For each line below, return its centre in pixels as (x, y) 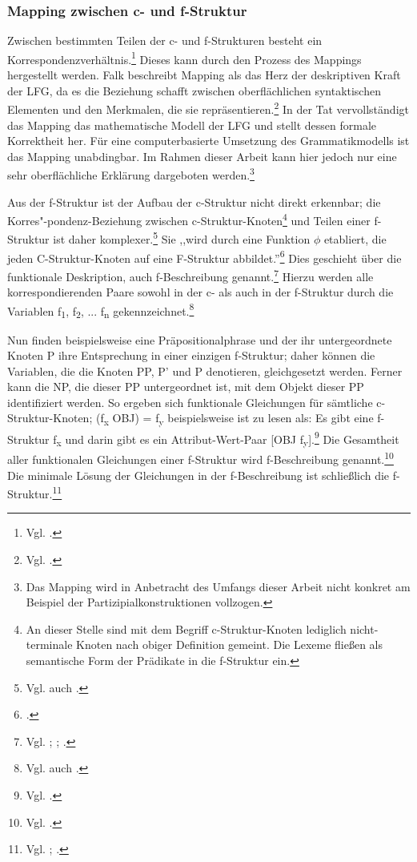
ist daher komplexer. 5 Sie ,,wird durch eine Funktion (182, 238)
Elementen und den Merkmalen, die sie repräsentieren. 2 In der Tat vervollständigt (208, 108)
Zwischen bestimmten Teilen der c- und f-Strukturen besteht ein (165, 40)
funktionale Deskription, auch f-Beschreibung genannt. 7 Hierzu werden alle (190, 275)
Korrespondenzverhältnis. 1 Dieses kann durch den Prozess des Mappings (184, 58)
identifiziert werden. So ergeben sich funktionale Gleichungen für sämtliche (190, 402)
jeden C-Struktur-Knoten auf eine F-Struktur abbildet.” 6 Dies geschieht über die (204, 256)
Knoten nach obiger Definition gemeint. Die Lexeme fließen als (230, 644)
